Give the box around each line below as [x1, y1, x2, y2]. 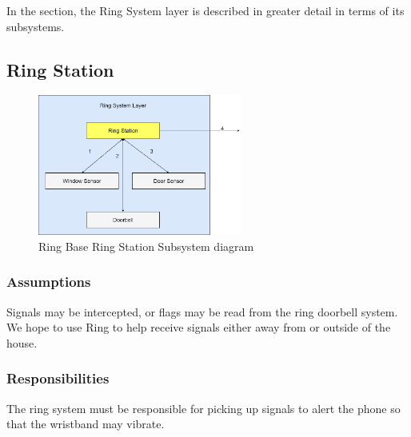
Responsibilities [6, 368, 110, 388]
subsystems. [6, 18, 65, 34]
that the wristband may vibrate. [6, 415, 165, 432]
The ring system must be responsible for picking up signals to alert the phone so [6, 399, 401, 416]
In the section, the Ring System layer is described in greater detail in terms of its [6, 2, 405, 18]
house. [6, 334, 38, 351]
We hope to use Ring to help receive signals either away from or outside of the [6, 319, 391, 336]
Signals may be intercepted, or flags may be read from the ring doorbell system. [6, 303, 398, 320]
